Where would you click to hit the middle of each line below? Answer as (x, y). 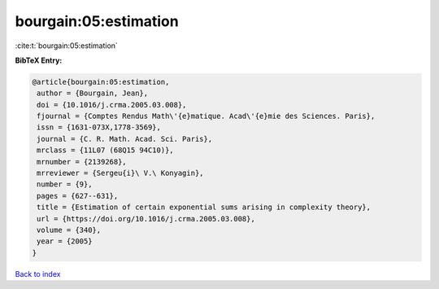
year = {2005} (65, 241)
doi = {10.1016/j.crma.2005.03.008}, (112, 105)
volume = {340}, (69, 230)
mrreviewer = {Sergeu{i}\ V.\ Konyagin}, (120, 173)
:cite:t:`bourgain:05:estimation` (66, 46)
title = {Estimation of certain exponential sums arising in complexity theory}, (204, 207)
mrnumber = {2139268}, (82, 162)
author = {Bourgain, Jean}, (93, 93)
